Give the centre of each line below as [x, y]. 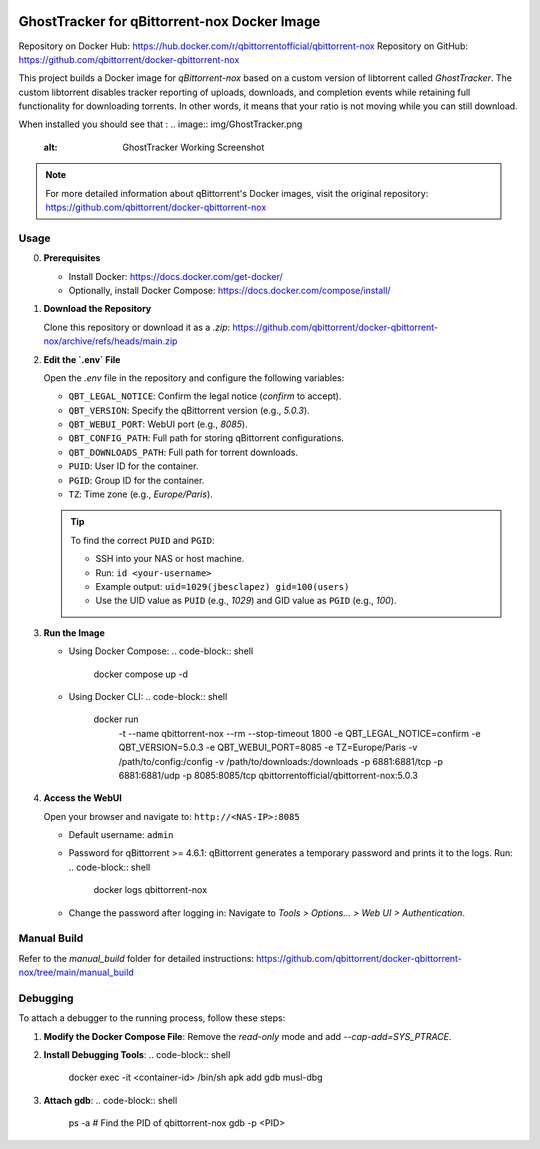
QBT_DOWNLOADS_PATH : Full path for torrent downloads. [183, 452]
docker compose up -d [141, 674]
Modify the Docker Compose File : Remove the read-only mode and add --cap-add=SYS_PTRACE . [247, 1036]
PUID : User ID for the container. [133, 466]
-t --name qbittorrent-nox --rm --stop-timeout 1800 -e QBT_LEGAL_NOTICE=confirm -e [299, 733]
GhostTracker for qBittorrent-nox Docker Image [169, 21]
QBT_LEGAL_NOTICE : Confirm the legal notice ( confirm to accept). [205, 396]
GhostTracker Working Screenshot [193, 147]
